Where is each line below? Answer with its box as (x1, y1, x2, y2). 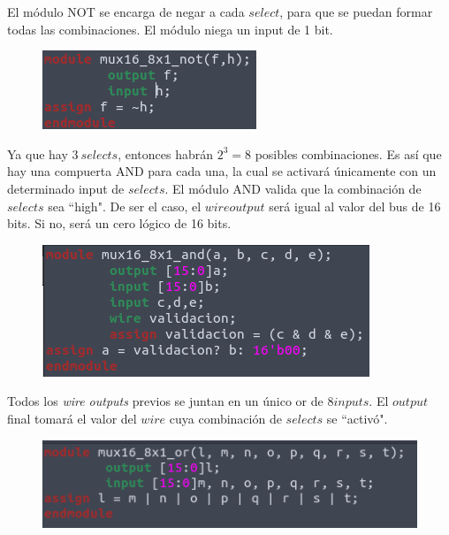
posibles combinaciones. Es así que (255, 144, 442, 163)
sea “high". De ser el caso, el (48, 196, 202, 215)
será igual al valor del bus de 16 (269, 196, 441, 215)
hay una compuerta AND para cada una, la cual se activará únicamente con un (7, 162, 437, 180)
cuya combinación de (169, 409, 282, 427)
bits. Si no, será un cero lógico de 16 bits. (7, 214, 232, 233)
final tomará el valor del (7, 409, 137, 427)
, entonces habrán (118, 144, 213, 163)
